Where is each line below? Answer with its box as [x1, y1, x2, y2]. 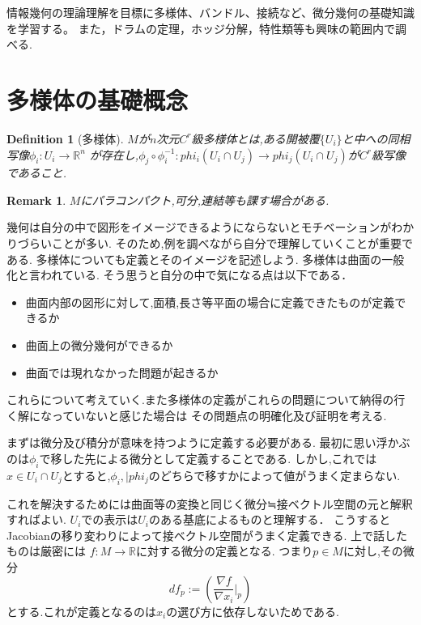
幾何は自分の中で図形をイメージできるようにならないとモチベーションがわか [6, 219, 415, 236]
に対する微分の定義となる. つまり [136, 542, 313, 559]
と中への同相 [342, 130, 410, 147]
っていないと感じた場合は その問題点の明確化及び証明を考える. [51, 406, 387, 423]
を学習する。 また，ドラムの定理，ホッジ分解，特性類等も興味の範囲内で [6, 19, 395, 36]
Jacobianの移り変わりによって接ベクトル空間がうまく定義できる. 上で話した [6, 526, 408, 543]
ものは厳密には [6, 542, 86, 559]
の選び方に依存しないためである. [166, 602, 340, 619]
